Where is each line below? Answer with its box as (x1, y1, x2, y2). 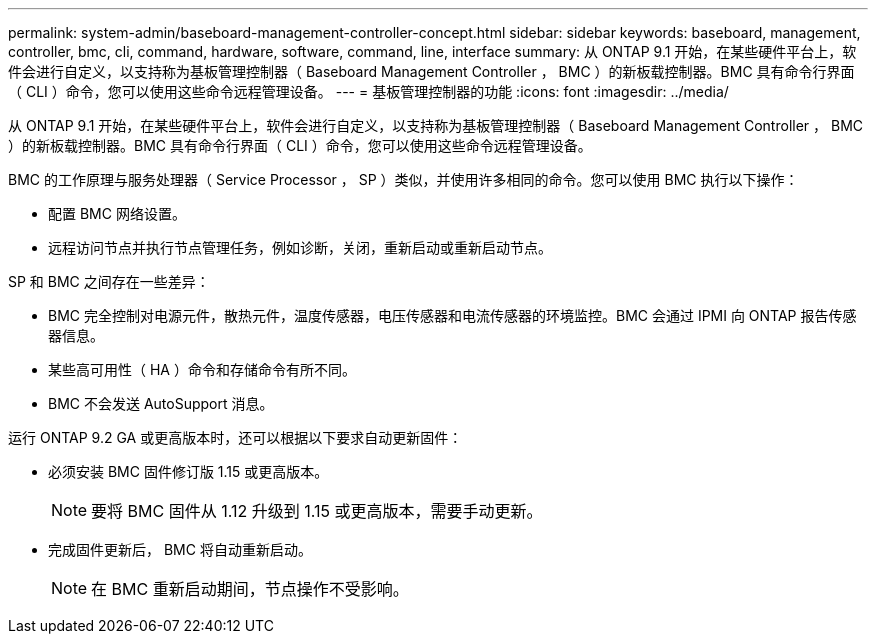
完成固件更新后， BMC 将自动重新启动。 (48, 541, 312, 558)
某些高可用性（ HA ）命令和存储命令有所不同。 (48, 361, 356, 378)
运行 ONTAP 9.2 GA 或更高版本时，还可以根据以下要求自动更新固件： (8, 429, 463, 446)
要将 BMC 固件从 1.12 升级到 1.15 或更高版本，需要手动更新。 (91, 501, 543, 521)
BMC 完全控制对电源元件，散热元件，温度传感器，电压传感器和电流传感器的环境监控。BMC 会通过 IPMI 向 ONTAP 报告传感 (48, 307, 857, 324)
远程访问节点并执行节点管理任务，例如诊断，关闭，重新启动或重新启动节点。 (48, 239, 552, 256)
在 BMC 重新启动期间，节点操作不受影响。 (91, 579, 409, 599)
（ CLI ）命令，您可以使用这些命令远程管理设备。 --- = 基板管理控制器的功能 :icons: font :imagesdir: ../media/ (8, 83, 729, 100)
